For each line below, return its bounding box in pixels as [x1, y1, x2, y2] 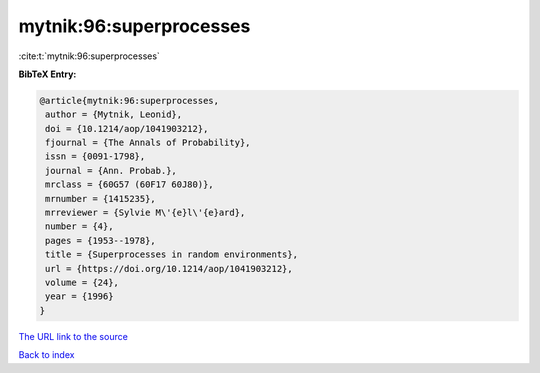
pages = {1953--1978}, [45, 235, 157, 246]
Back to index [18, 349, 75, 361]
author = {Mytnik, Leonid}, [45, 109, 183, 120]
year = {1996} [45, 291, 114, 302]
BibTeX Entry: [18, 68, 77, 80]
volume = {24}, [45, 277, 120, 288]
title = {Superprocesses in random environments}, [45, 249, 299, 260]
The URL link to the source [18, 330, 129, 342]
